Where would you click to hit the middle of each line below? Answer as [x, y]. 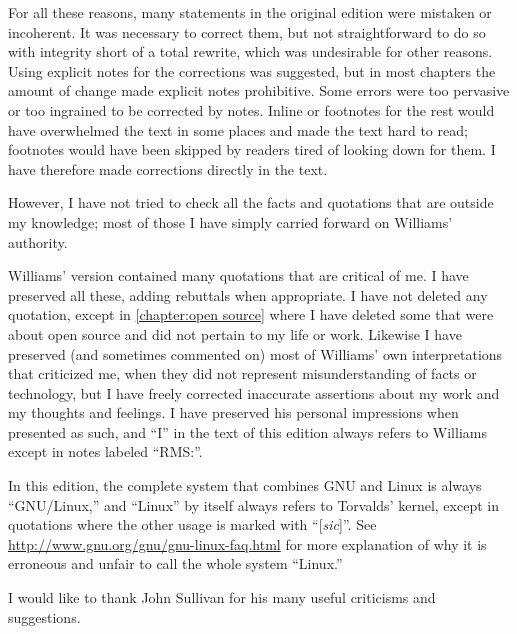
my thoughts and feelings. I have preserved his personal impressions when [233, 412]
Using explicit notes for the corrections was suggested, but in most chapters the [252, 70]
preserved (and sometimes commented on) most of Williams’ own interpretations [255, 353]
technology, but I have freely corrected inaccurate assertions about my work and [254, 392]
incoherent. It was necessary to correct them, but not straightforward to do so [247, 31]
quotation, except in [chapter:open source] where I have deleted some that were [251, 314]
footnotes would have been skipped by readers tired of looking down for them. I [252, 149]
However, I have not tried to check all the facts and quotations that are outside [251, 202]
